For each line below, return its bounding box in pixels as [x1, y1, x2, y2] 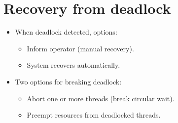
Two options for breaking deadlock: [15, 76, 122, 86]
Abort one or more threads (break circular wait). [27, 93, 175, 103]
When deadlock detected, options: [15, 27, 117, 37]
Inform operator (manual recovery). [27, 43, 134, 53]
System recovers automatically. [27, 60, 120, 70]
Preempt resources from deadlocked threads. [27, 110, 161, 120]
